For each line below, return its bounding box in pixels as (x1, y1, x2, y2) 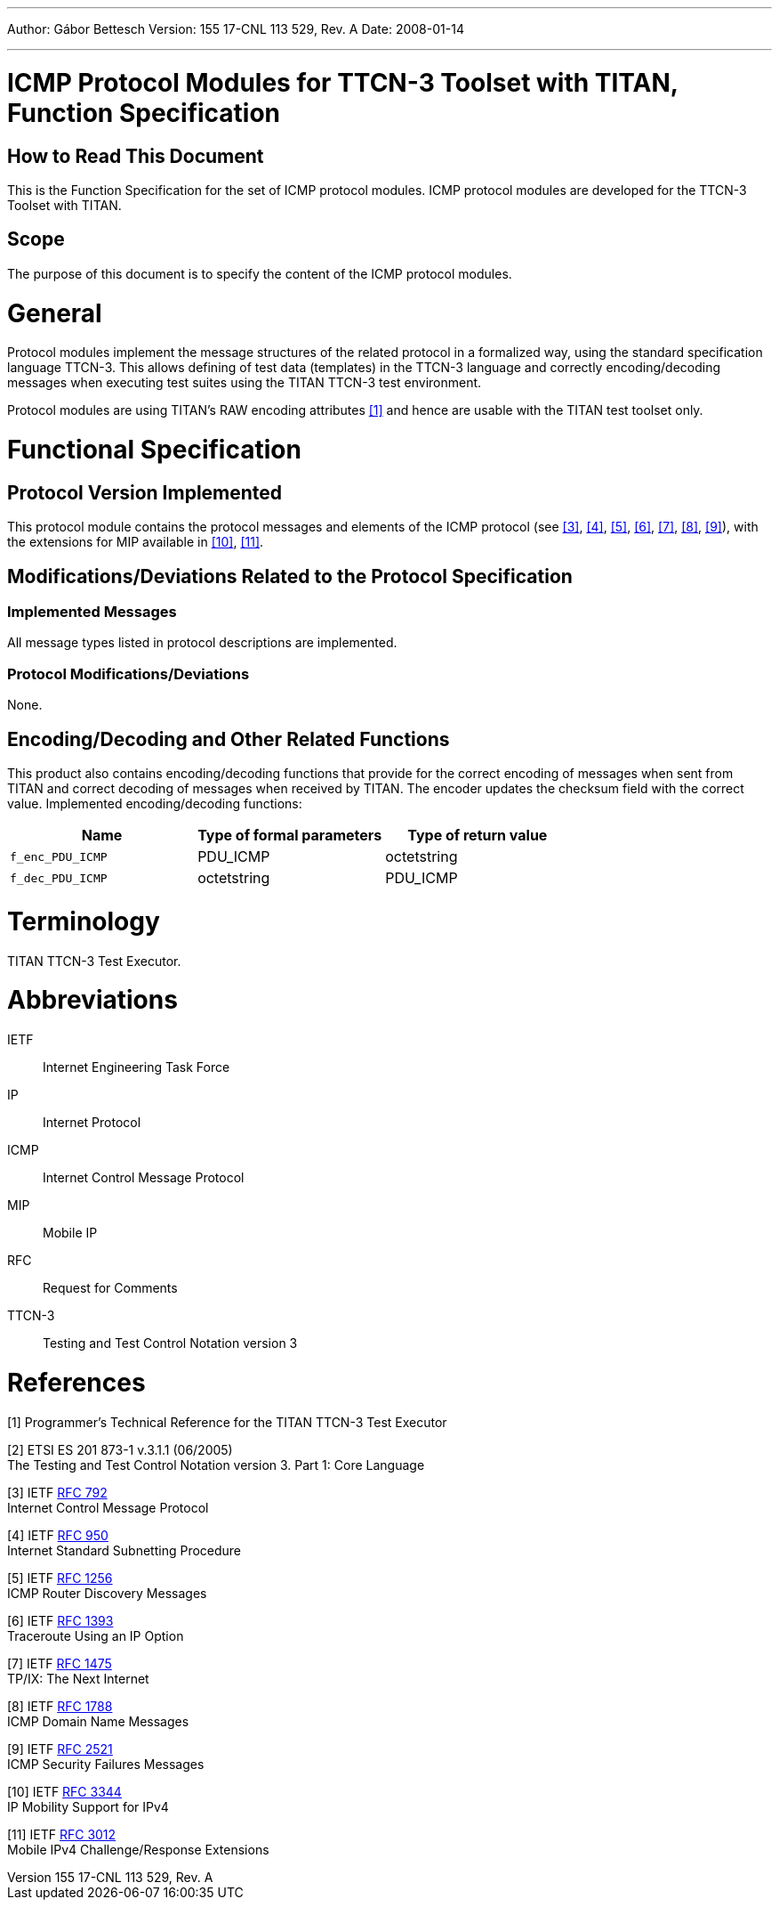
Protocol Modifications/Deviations (7, 664, 250, 683)
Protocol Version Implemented (7, 481, 283, 504)
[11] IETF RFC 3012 (7, 1826, 116, 1842)
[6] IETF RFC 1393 (7, 1612, 114, 1628)
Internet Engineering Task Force (43, 1059, 230, 1075)
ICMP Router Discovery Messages (7, 1585, 207, 1601)
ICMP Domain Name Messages (7, 1713, 189, 1729)
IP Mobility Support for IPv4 (7, 1798, 169, 1814)
